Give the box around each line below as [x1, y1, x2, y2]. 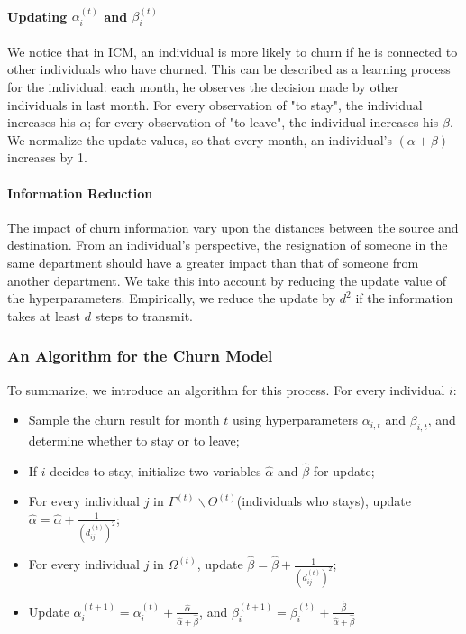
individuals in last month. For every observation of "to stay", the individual [7, 95, 423, 114]
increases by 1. [7, 148, 87, 167]
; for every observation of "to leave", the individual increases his [87, 113, 439, 132]
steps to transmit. [95, 306, 194, 325]
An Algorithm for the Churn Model [7, 345, 273, 367]
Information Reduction [7, 183, 153, 202]
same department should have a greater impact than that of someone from [7, 253, 419, 271]
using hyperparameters [232, 410, 359, 429]
